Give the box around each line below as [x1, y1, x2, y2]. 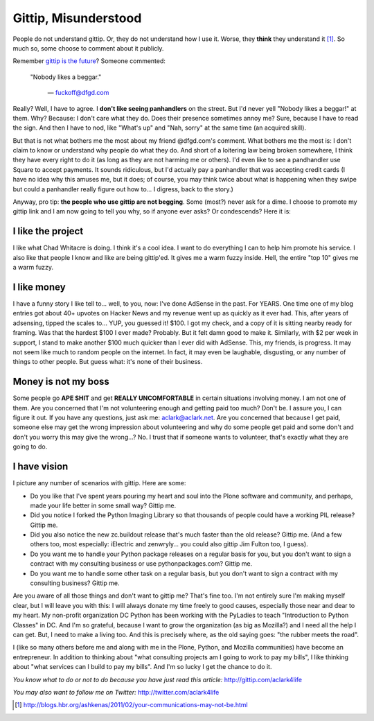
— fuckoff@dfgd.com [47, 89, 109, 97]
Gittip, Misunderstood [12, 10, 142, 26]
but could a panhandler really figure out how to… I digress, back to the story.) [12, 184, 233, 193]
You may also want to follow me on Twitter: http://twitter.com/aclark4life [12, 688, 220, 696]
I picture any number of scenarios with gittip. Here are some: [12, 479, 186, 487]
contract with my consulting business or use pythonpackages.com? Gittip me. [30, 559, 253, 568]
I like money [12, 281, 66, 293]
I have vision [12, 461, 69, 473]
